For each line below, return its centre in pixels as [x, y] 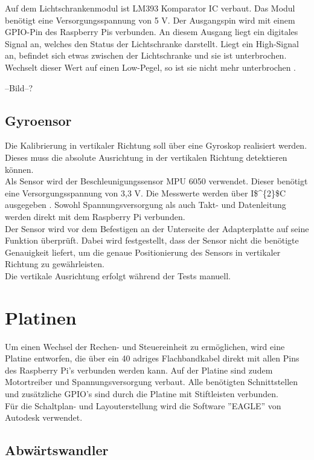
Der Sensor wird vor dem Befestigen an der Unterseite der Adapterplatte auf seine [157, 228]
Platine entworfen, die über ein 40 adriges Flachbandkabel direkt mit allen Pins [152, 358]
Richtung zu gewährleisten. [55, 264]
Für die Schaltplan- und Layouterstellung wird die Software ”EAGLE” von [143, 405]
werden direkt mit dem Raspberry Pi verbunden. [95, 216]
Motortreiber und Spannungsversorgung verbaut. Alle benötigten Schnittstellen [152, 382]
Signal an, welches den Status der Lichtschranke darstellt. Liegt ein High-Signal [152, 43]
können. [19, 169]
